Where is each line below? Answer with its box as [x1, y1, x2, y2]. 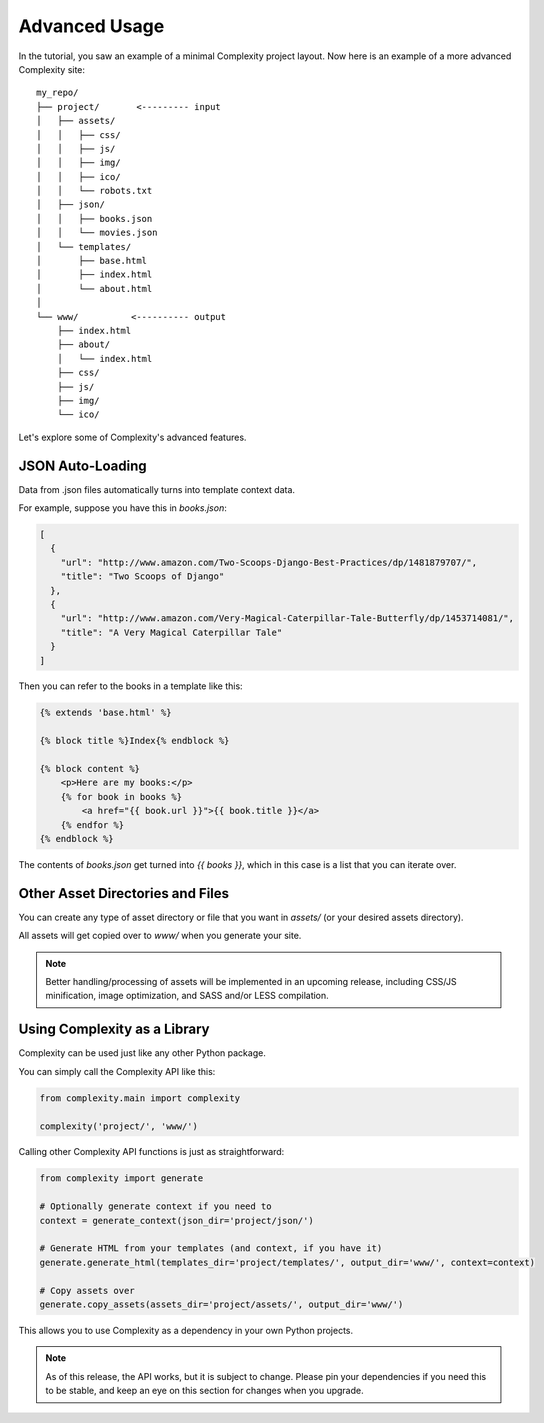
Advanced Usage [18, 15, 165, 37]
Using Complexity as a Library [18, 1021, 210, 1038]
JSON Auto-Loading [18, 457, 147, 474]
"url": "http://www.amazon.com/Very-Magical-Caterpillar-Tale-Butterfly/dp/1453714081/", [60, 613, 515, 624]
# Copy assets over [39, 1285, 135, 1296]
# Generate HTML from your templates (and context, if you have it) [39, 1243, 383, 1254]
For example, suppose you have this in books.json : [18, 502, 227, 514]
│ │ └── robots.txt [36, 185, 153, 197]
